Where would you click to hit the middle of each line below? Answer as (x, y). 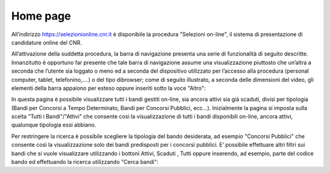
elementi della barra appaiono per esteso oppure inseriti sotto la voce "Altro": (108, 88)
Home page (41, 16)
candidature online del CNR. (47, 42)
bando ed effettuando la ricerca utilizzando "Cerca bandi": (85, 162)
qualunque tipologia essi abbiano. (54, 125)
